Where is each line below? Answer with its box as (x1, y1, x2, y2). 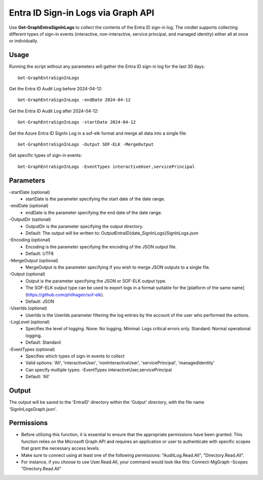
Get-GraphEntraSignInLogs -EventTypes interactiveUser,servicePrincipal (18, 164, 195, 169)
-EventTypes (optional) (9, 346, 55, 352)
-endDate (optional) (9, 203, 49, 209)
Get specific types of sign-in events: (9, 152, 82, 158)
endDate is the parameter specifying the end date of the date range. (25, 209, 163, 215)
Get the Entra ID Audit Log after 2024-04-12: (9, 108, 99, 114)
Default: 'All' (25, 374, 50, 379)
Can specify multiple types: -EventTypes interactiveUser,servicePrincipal (25, 367, 172, 373)
